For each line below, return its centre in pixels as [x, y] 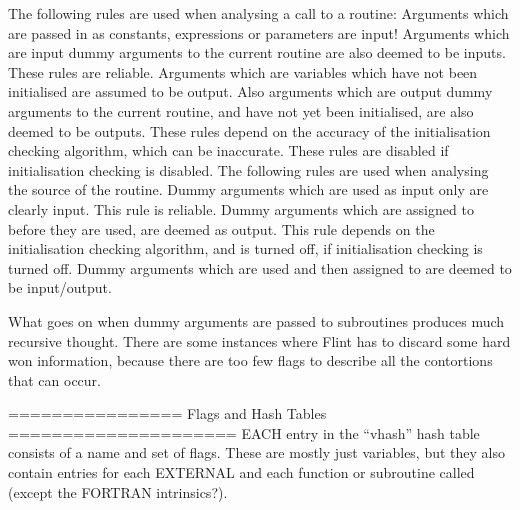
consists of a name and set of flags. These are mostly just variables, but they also [257, 452]
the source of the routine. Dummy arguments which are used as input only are [248, 189]
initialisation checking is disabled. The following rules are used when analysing [248, 169]
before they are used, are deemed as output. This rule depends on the [221, 228]
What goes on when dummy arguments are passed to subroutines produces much [256, 320]
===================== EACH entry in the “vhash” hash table [244, 432]
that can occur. [54, 379]
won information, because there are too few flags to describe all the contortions [250, 360]
